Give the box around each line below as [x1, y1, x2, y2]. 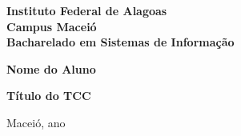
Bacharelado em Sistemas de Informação [6, 34, 235, 50]
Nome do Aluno [6, 60, 96, 77]
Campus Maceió [6, 18, 97, 34]
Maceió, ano [6, 114, 66, 130]
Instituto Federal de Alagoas [6, 2, 167, 18]
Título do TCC [6, 87, 91, 104]
